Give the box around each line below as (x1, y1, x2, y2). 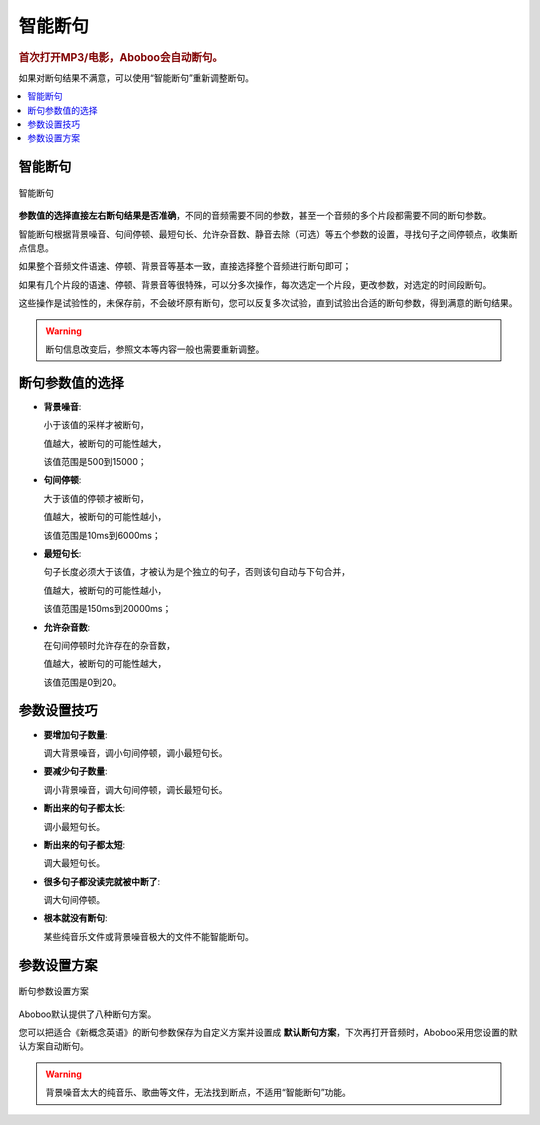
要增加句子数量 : (43, 728, 109, 740)
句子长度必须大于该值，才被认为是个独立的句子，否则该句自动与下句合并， (43, 566, 350, 578)
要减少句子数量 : (43, 765, 109, 777)
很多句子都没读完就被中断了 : (43, 875, 161, 887)
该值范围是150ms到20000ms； (43, 603, 172, 615)
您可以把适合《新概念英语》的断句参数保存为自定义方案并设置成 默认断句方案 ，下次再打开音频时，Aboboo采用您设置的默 (18, 1026, 518, 1039)
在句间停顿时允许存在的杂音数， (43, 639, 175, 651)
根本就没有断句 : (43, 912, 109, 924)
